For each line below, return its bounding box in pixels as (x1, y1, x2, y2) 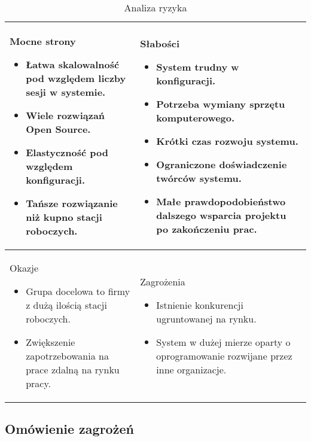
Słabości (140, 36, 180, 50)
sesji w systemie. (26, 85, 106, 99)
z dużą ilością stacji (26, 298, 107, 312)
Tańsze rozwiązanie (26, 196, 118, 210)
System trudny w (156, 59, 239, 74)
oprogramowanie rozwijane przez (156, 349, 292, 363)
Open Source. (26, 122, 91, 136)
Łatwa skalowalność (26, 57, 120, 71)
